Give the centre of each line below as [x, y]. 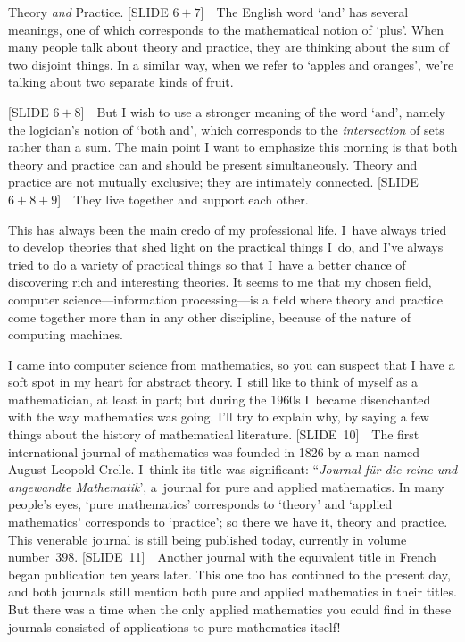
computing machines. [66, 334]
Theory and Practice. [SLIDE [88, 12]
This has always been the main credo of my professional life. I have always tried [228, 229]
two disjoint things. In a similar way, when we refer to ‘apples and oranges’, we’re [231, 64]
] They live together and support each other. [183, 199]
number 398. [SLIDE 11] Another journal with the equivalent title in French [222, 557]
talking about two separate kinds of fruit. [121, 82]
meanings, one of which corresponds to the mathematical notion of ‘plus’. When [226, 29]
